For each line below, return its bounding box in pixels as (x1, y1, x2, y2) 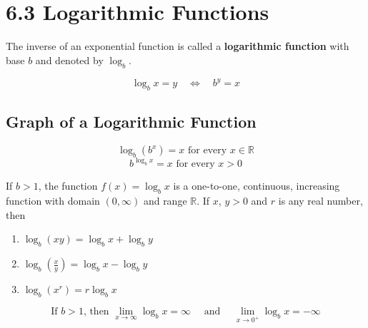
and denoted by (35, 52, 104, 67)
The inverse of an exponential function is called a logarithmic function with (6, 39, 349, 53)
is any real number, (278, 193, 363, 208)
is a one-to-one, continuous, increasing (173, 178, 340, 193)
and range (143, 193, 187, 208)
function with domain (6, 193, 100, 208)
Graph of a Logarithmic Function (6, 111, 257, 133)
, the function (38, 178, 98, 193)
